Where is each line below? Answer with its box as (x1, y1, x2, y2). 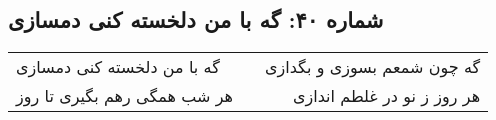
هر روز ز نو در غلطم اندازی (292, 84, 481, 108)
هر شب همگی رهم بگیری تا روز (16, 84, 233, 108)
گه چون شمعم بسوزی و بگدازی (265, 55, 481, 79)
